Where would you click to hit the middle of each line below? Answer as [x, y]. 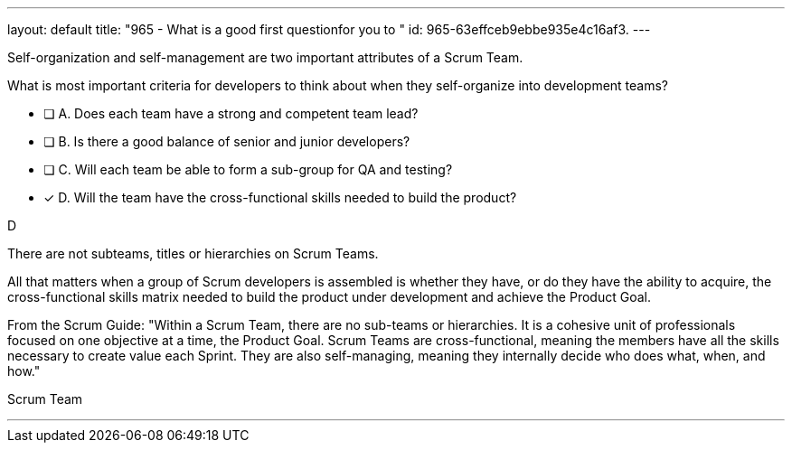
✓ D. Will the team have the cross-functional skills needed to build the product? [280, 197]
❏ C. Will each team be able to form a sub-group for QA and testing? [248, 169]
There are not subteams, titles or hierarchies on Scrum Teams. [193, 253]
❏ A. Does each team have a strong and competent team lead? [231, 113]
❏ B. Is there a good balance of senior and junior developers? [227, 141]
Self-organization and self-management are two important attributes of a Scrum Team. [265, 57]
